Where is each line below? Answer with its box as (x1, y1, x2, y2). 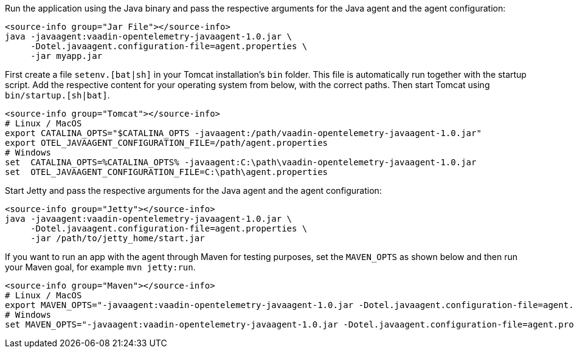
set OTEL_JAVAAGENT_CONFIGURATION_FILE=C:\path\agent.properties (5, 167, 328, 177)
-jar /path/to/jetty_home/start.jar (30, 233, 205, 243)
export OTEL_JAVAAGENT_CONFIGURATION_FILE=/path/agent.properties (5, 138, 328, 148)
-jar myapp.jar (30, 51, 103, 61)
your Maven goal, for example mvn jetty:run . (5, 262, 196, 272)
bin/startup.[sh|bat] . (5, 90, 110, 100)
